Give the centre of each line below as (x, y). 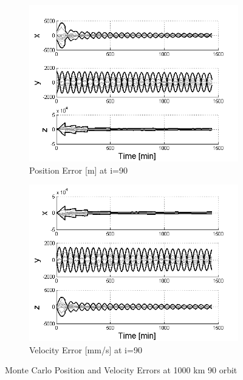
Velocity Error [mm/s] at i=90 (86, 349)
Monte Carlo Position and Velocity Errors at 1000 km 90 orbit (121, 370)
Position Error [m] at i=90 (78, 170)
